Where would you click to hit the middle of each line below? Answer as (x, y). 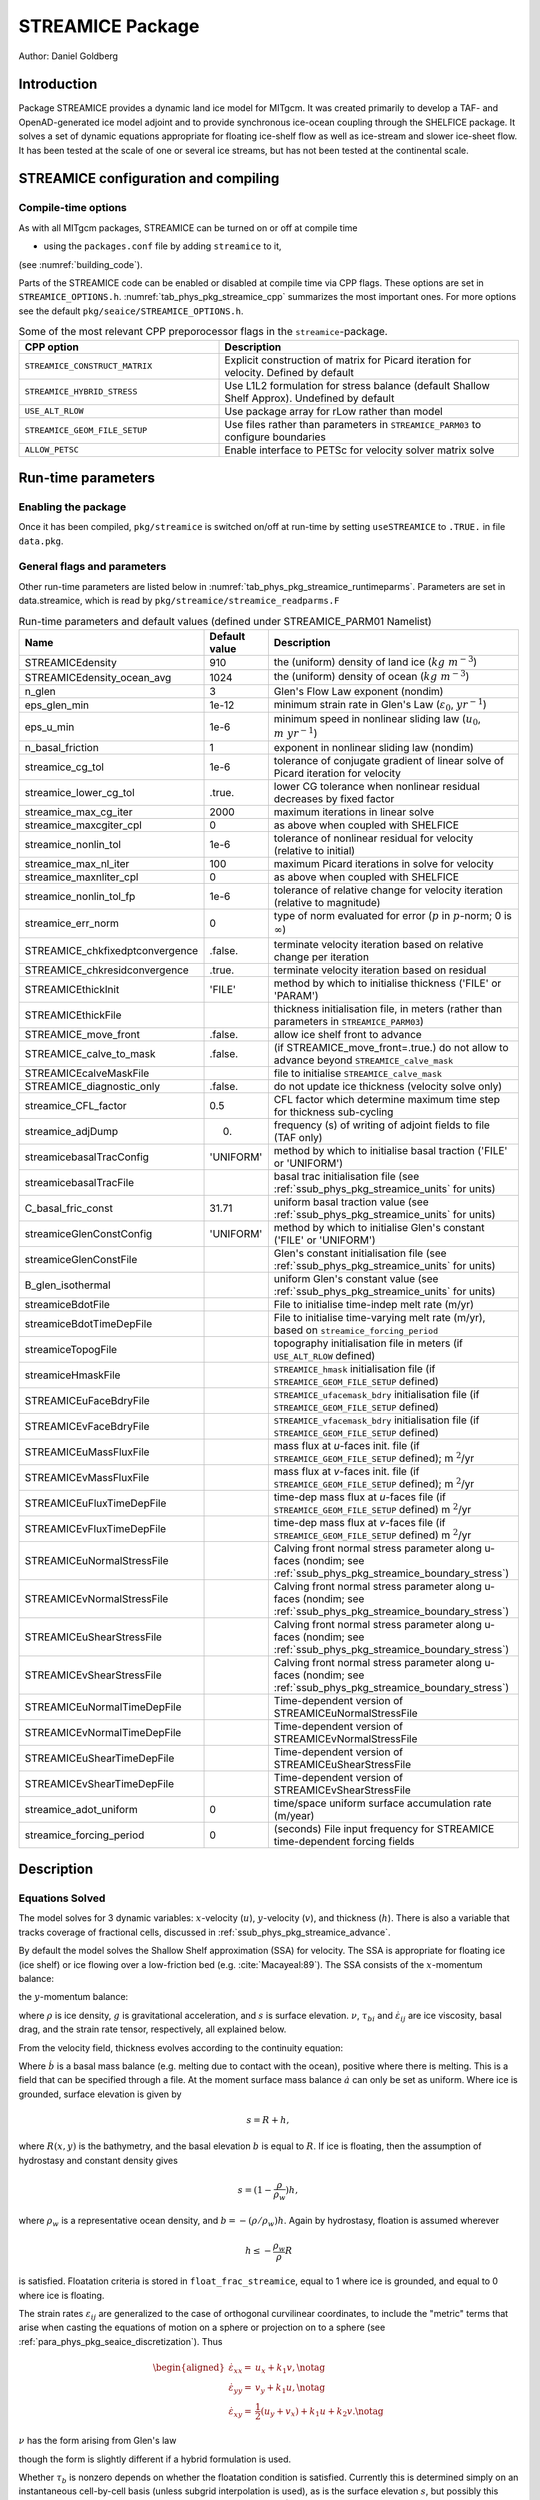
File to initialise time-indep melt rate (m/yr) (373, 1304)
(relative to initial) (314, 850)
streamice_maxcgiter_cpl (83, 825)
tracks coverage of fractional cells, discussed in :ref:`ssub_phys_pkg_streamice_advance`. (204, 1932)
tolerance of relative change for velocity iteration (388, 890)
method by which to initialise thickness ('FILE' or (387, 983)
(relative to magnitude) (327, 902)
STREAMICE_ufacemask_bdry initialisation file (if (376, 1394)
